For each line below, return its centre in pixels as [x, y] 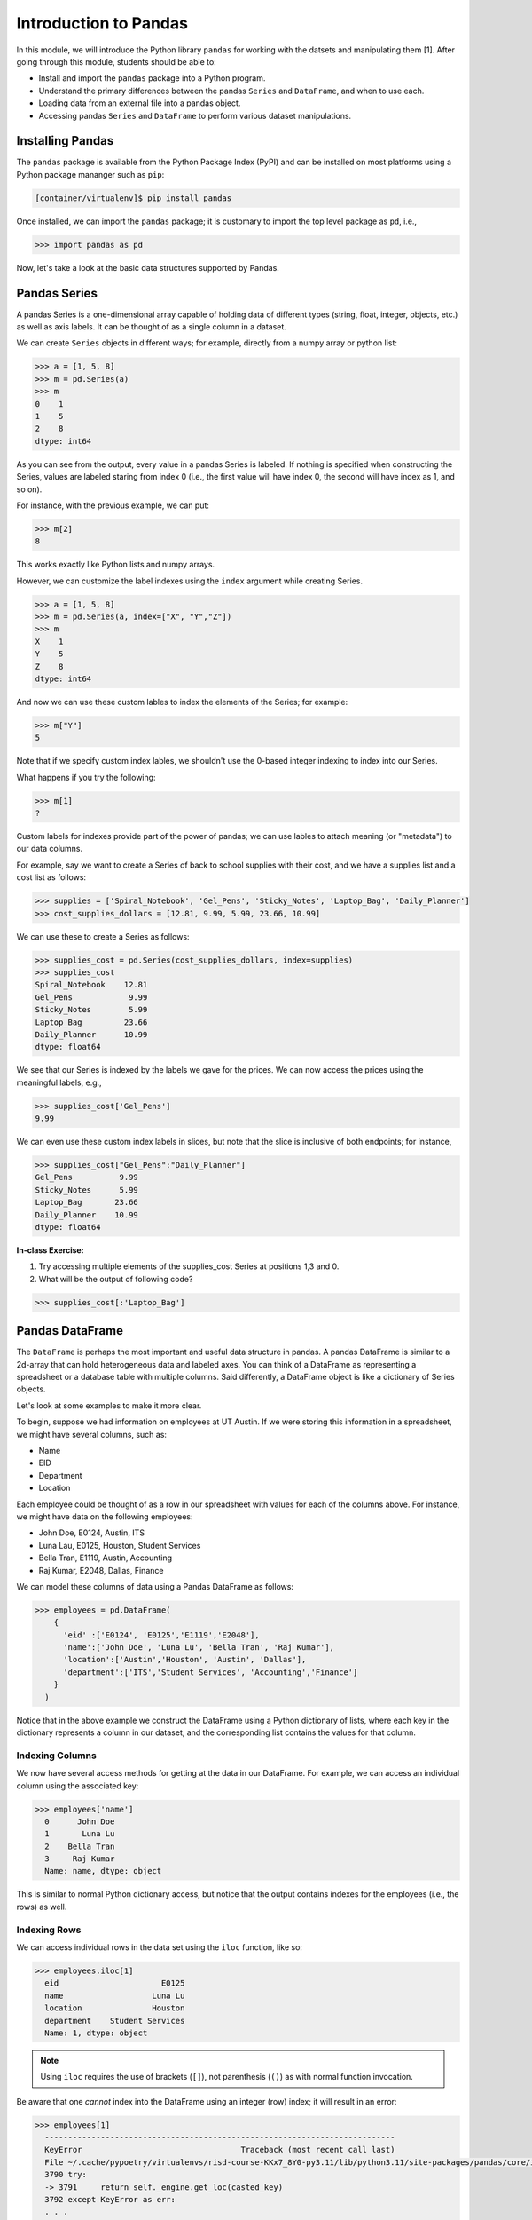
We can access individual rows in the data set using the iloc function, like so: [160, 1947]
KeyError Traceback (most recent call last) [220, 2150]
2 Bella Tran [80, 1846]
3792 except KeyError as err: [110, 2199]
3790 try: [66, 2175]
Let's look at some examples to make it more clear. [109, 1405]
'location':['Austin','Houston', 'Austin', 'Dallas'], [185, 1660]
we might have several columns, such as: [92, 1434]
